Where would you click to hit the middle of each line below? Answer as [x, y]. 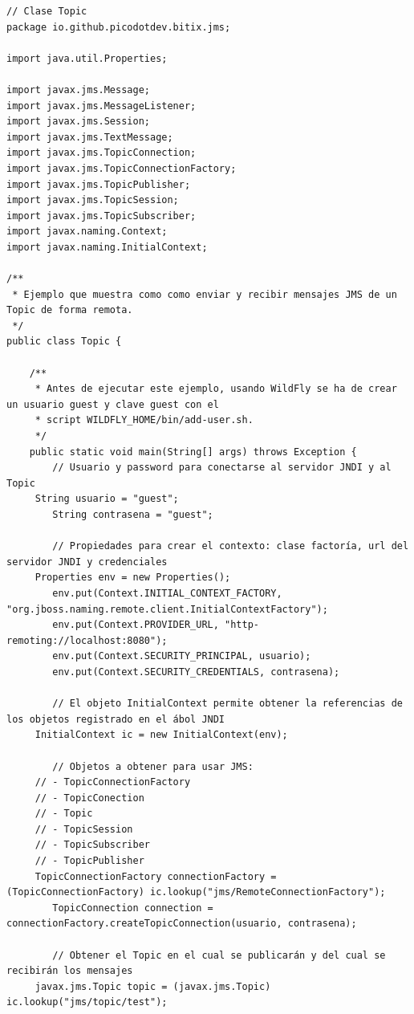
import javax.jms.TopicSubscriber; [101, 216]
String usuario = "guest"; [107, 499]
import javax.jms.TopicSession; [93, 200]
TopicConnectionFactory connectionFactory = [156, 876]
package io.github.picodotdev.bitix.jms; [119, 27]
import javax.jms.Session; [78, 122]
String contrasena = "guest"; [133, 515]
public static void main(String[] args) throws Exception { [193, 452]
